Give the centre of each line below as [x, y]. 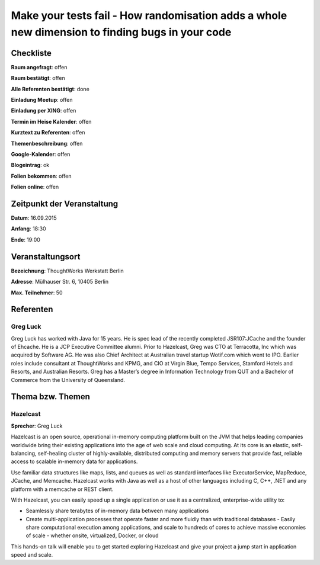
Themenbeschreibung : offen [47, 143]
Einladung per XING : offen [44, 111]
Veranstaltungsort [46, 257]
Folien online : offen [35, 187]
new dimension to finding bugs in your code [121, 32]
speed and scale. [32, 555]
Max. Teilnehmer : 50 [37, 293]
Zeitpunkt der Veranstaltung [65, 203]
